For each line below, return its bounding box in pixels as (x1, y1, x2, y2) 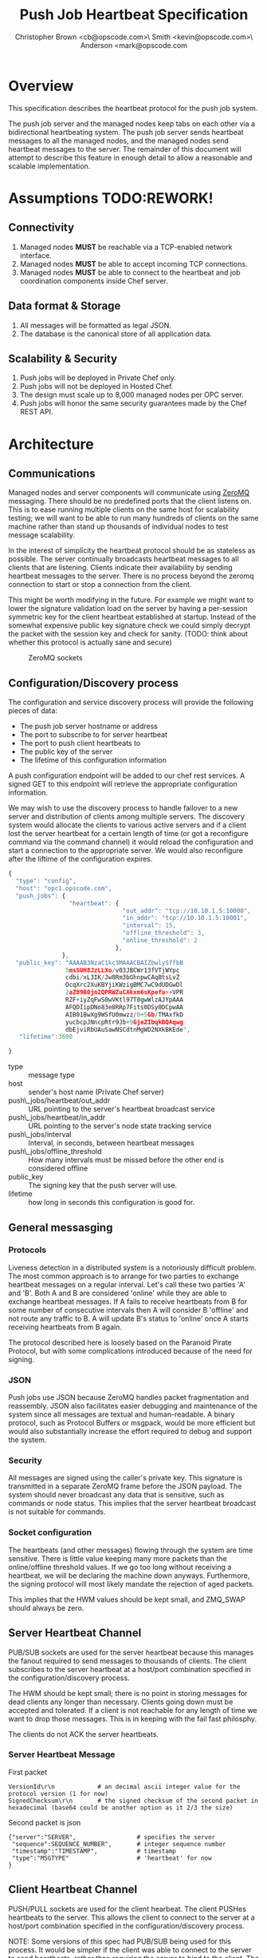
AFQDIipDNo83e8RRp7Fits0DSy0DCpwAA (65, 1003, 183, 1011)
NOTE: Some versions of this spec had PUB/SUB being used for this (8, 1936, 231, 1946)
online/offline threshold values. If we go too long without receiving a (8, 1562, 232, 1572)
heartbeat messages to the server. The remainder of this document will (8, 144, 241, 153)
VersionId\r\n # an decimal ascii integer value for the (8, 1782, 241, 1790)
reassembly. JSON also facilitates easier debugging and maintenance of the (8, 1401, 257, 1411)
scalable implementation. (8, 161, 91, 171)
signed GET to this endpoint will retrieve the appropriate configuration (8, 779, 238, 789)
